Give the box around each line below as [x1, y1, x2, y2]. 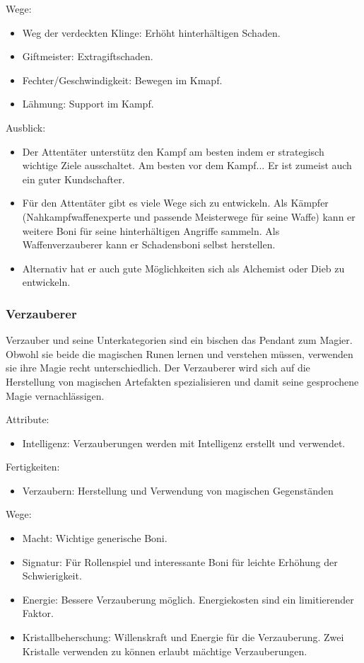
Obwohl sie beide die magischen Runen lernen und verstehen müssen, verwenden [6, 346, 353, 361]
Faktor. [22, 606, 54, 621]
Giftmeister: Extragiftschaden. [22, 49, 153, 64]
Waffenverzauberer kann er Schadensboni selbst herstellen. [22, 237, 276, 252]
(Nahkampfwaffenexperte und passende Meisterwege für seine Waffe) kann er [22, 209, 356, 224]
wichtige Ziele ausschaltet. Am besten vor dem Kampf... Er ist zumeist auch [22, 158, 352, 173]
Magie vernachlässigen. [6, 388, 105, 403]
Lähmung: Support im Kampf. [22, 96, 154, 111]
